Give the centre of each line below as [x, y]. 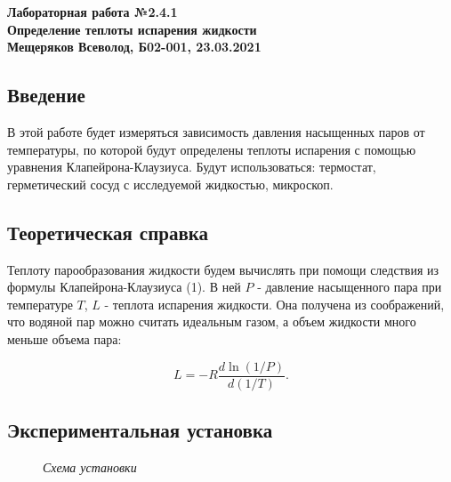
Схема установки [90, 466]
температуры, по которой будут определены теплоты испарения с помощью [212, 149]
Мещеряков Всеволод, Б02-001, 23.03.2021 [134, 47]
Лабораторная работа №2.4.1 [93, 12]
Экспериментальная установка [140, 429]
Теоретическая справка [108, 232]
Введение [46, 95]
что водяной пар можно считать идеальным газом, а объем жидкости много [212, 321]
